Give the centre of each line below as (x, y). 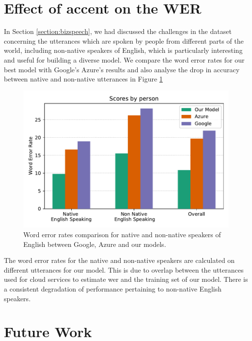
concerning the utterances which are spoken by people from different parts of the (124, 41)
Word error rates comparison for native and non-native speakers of (122, 234)
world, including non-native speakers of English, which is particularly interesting (123, 50)
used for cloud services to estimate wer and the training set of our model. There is (126, 279)
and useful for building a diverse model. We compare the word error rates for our (124, 59)
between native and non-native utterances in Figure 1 (83, 79)
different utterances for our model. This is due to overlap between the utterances (124, 269)
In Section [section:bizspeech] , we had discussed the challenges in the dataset (118, 31)
